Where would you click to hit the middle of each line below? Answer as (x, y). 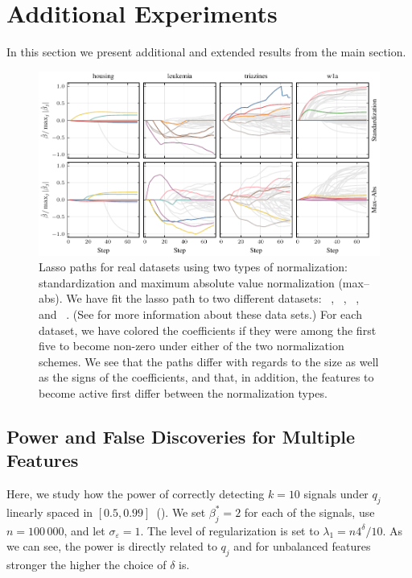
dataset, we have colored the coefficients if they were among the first (208, 330)
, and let (84, 530)
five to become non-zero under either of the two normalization (192, 346)
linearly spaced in (50, 512)
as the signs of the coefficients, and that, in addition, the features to (206, 377)
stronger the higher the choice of (87, 565)
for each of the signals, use (309, 512)
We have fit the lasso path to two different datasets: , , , (213, 298)
